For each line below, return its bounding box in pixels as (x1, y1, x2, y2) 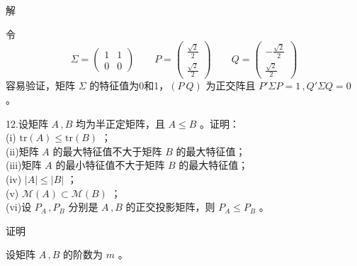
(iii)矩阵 (6, 157, 42, 172)
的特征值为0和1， (89, 78, 169, 93)
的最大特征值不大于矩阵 (52, 143, 162, 158)
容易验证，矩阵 (6, 78, 75, 93)
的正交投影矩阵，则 (125, 199, 215, 214)
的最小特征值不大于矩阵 (55, 157, 165, 172)
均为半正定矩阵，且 (75, 116, 165, 131)
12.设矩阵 (6, 116, 48, 131)
